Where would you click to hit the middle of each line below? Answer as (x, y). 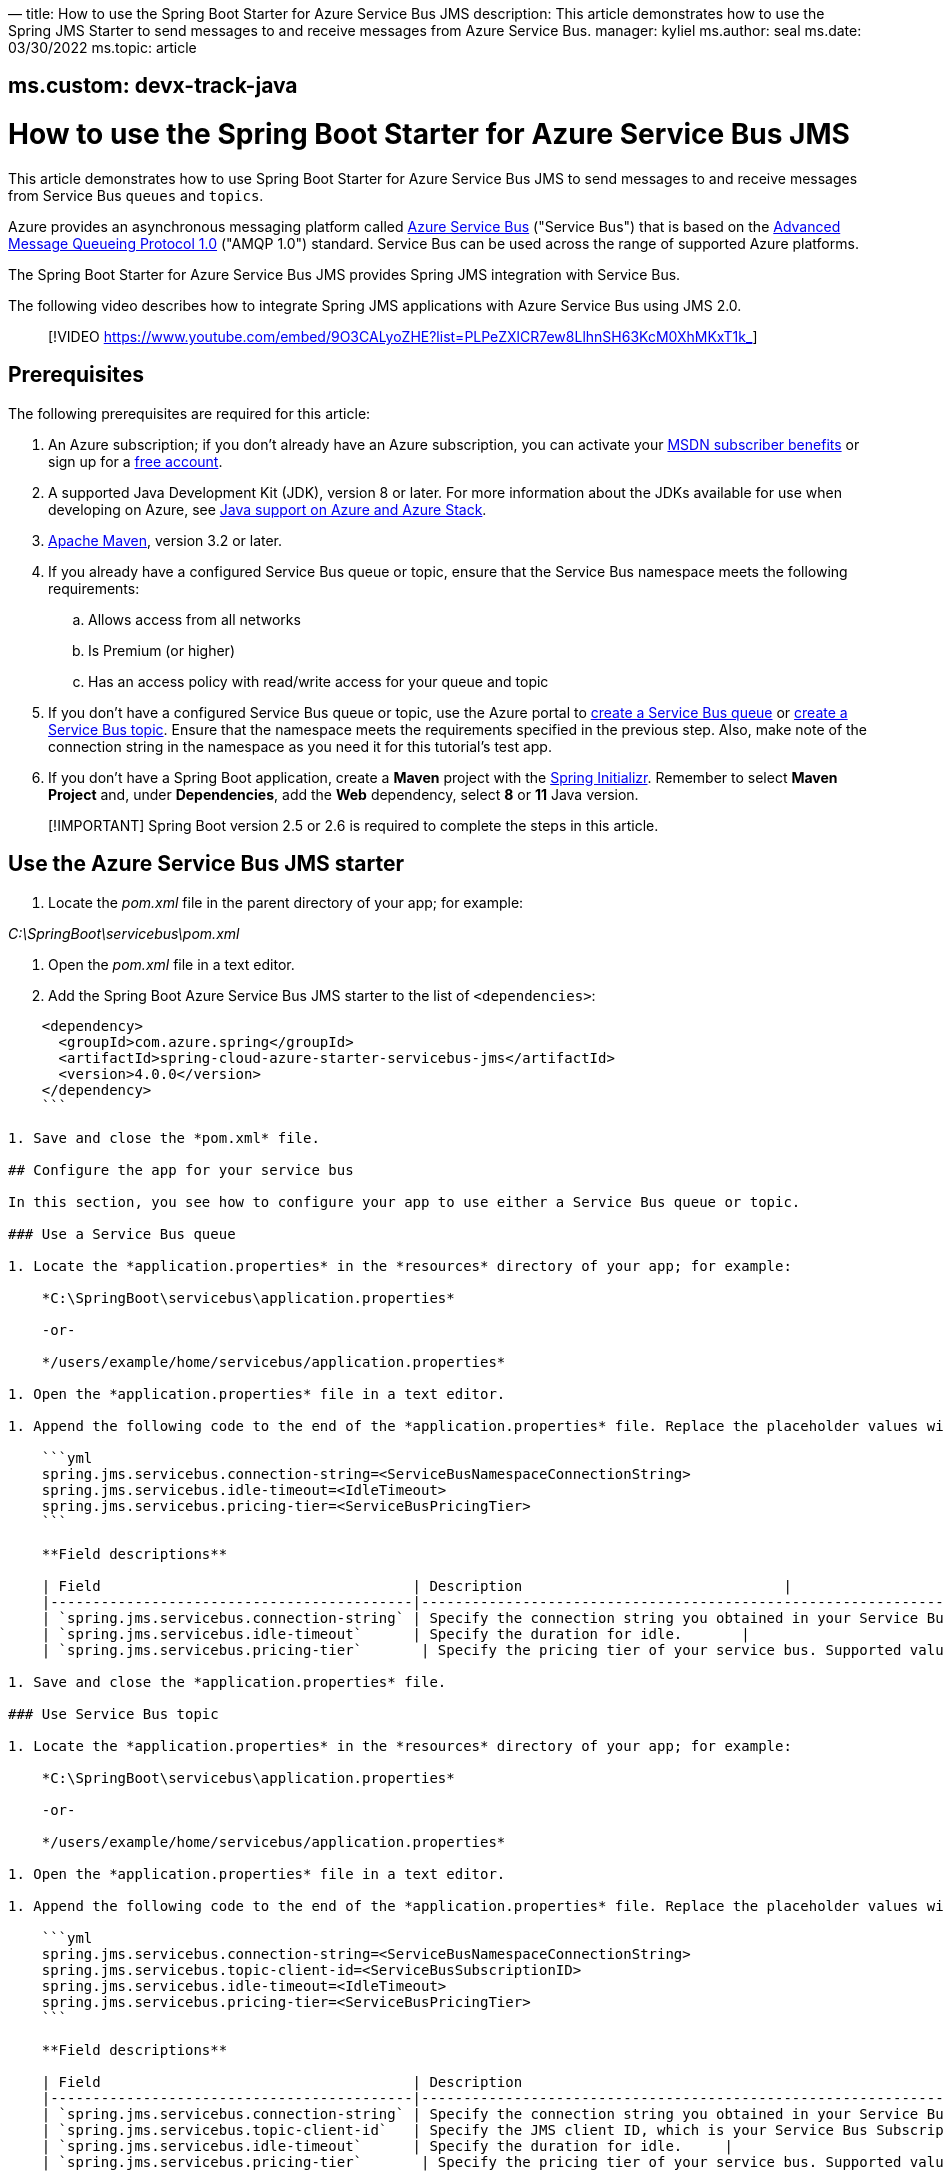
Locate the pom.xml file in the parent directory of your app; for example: (286, 902)
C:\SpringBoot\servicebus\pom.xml (124, 933)
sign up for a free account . (135, 461)
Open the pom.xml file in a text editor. (171, 964)
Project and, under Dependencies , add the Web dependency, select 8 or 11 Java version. (343, 794)
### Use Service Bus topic (113, 1713)
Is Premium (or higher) (161, 650)
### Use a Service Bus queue (122, 1233)
